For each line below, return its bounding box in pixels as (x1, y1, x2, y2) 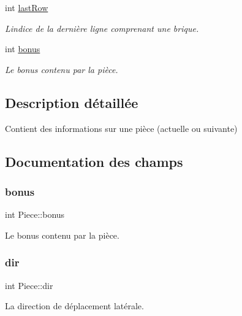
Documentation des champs (5, 152, 183, 171)
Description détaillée (5, 93, 138, 112)
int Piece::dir (5, 279, 53, 291)
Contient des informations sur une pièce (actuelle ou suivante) (5, 121, 238, 134)
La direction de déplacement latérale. (5, 299, 144, 312)
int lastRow (5, 1, 48, 13)
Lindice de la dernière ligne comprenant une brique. (5, 21, 199, 34)
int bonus (5, 42, 40, 55)
